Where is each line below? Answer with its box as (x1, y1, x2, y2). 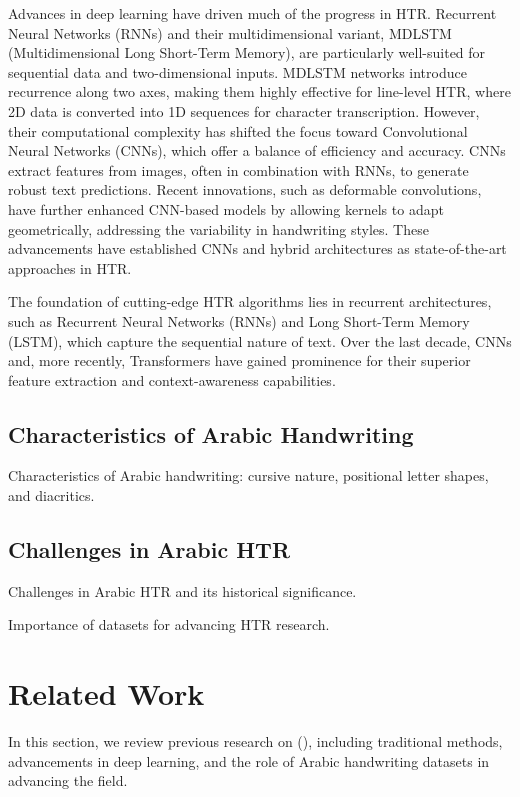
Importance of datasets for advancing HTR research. (8, 614, 330, 635)
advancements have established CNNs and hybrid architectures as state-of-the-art (8, 238, 507, 259)
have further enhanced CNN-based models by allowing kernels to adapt (8, 198, 444, 219)
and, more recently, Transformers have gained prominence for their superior (8, 350, 471, 371)
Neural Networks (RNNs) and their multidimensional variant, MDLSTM (8, 22, 452, 43)
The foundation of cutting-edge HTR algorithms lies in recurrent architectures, (8, 291, 492, 312)
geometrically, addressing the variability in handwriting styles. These (8, 218, 429, 239)
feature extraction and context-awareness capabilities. (8, 369, 336, 390)
